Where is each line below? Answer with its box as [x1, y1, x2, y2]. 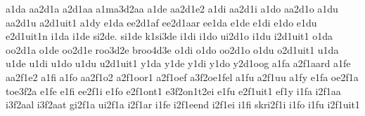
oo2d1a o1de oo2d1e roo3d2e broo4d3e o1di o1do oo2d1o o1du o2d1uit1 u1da [6, 42, 339, 57]
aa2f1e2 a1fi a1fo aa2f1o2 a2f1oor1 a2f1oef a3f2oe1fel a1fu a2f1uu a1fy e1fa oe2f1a [6, 69, 359, 84]
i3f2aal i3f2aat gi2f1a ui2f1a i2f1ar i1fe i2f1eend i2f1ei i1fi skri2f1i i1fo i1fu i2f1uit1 [6, 97, 360, 112]
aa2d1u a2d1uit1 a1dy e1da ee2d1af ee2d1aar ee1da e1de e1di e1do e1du [6, 15, 317, 29]
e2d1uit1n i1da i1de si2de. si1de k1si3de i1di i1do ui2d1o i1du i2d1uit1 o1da [6, 29, 333, 43]
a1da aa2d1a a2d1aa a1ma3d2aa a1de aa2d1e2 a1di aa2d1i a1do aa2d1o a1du [6, 1, 338, 15]
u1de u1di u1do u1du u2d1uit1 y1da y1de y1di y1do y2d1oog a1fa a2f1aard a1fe [6, 56, 351, 71]
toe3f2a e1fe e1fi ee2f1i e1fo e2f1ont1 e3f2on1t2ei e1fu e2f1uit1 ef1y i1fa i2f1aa [6, 83, 341, 98]
